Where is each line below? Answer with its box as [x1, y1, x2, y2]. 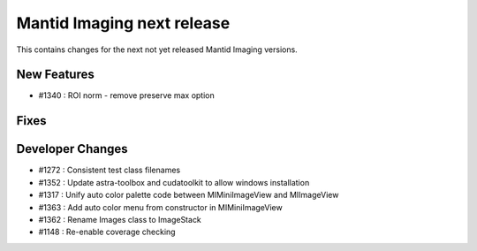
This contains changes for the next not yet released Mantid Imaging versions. [16, 44, 298, 55]
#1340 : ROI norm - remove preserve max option [38, 90, 216, 101]
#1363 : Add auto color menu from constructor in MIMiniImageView [38, 202, 283, 212]
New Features [16, 67, 95, 82]
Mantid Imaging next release [16, 13, 231, 33]
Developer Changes [16, 141, 128, 156]
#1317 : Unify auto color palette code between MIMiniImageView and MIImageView [38, 190, 339, 201]
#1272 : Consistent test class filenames [38, 164, 181, 176]
